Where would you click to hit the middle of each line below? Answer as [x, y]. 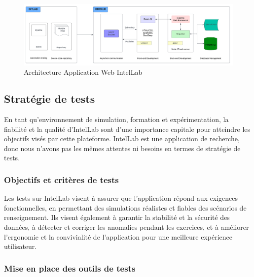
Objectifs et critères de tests [61, 179]
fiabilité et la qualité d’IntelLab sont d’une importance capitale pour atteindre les [127, 129]
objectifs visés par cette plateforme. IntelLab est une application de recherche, [122, 138]
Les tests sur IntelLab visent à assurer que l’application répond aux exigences [121, 198]
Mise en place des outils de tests [70, 268]
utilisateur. [20, 246]
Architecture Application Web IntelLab [83, 72]
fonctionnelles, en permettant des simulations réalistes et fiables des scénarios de [125, 207]
